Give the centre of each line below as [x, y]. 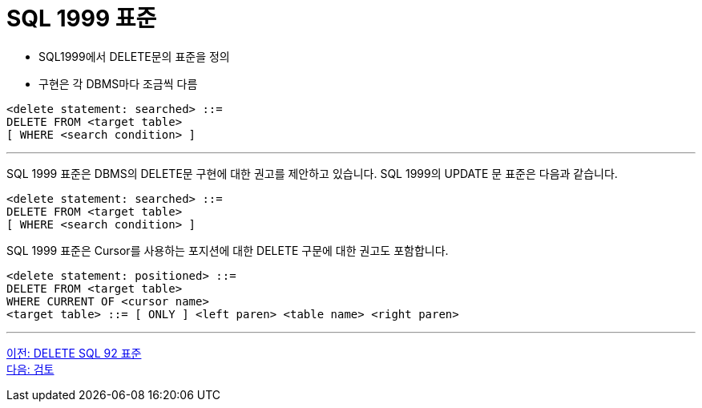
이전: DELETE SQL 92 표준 [74, 353]
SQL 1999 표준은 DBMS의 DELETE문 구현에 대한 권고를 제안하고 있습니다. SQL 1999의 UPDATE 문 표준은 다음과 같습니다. [312, 173]
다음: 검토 [30, 369]
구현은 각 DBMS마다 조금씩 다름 [118, 83]
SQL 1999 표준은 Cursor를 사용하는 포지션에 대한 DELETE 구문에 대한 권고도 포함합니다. [228, 250]
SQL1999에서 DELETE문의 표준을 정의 [134, 56]
